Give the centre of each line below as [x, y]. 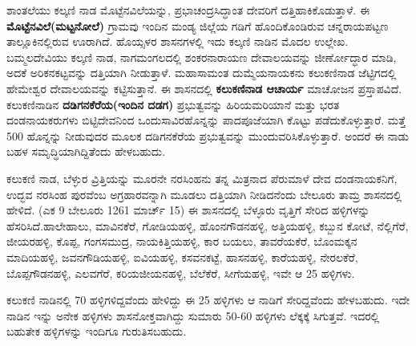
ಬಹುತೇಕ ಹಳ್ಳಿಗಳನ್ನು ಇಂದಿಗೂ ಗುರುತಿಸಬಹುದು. [97, 331]
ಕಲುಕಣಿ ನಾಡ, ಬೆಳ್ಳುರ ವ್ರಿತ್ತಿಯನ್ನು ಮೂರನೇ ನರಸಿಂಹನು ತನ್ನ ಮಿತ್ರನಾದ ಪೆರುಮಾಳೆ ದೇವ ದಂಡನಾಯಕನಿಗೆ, [202, 178]
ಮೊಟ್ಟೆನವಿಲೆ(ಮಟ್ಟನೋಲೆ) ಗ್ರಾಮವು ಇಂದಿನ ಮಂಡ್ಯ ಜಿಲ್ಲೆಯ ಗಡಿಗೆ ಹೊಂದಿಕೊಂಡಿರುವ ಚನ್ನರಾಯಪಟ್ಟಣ [198, 25]
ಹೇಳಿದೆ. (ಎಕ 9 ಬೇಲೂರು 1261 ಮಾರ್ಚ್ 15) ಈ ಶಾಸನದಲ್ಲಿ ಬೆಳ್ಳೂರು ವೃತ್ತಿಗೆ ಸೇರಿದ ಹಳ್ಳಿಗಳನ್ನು [188, 210]
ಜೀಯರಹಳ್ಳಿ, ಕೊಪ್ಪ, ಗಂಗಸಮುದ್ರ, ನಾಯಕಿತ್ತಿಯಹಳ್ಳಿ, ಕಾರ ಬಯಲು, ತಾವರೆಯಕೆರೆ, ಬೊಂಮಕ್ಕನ [182, 241]
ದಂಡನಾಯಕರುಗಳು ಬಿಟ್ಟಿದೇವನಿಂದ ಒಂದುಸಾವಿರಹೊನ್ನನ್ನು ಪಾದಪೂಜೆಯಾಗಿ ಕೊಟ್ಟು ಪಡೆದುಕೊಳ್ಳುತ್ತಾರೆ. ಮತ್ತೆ [206, 120]
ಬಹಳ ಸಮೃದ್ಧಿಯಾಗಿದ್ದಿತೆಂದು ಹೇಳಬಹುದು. [86, 151]
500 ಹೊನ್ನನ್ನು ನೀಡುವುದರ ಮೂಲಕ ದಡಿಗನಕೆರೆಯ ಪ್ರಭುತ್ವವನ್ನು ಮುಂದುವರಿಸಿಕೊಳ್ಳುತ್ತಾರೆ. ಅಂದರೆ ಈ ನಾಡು [208, 135]
